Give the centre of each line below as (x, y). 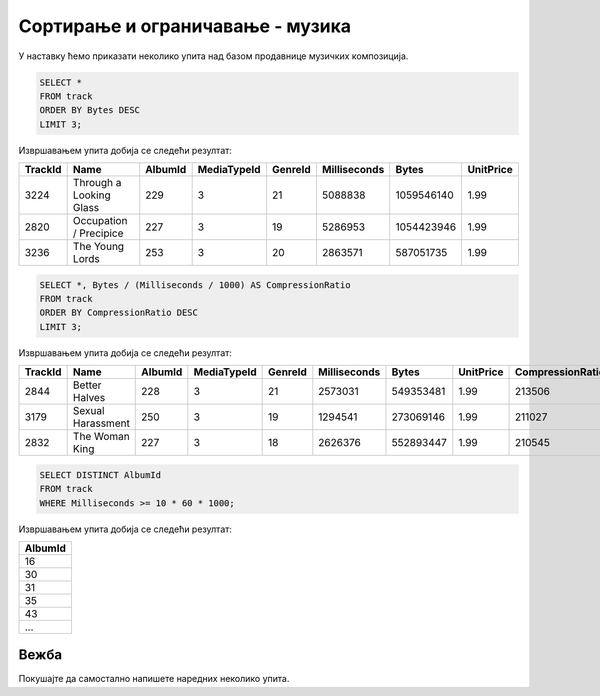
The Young (98, 247)
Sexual (88, 411)
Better (87, 385)
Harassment (101, 423)
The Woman (101, 437)
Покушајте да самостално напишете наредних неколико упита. (154, 679)
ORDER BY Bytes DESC (89, 110)
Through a (97, 183)
